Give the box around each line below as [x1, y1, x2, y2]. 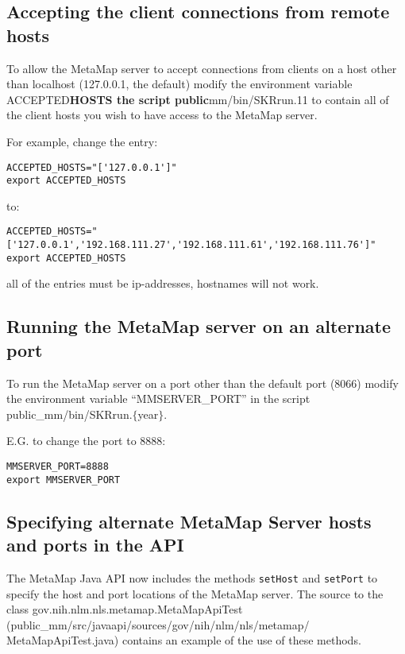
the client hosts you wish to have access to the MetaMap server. [6, 106, 318, 123]
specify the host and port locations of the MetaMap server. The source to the [6, 585, 384, 602]
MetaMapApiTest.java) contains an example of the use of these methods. [6, 632, 361, 648]
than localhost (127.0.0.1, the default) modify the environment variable [6, 75, 353, 92]
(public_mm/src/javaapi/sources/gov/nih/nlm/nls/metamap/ [6, 616, 310, 633]
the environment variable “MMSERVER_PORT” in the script [6, 390, 310, 407]
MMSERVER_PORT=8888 [6, 461, 109, 472]
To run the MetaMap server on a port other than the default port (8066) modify [6, 374, 399, 391]
